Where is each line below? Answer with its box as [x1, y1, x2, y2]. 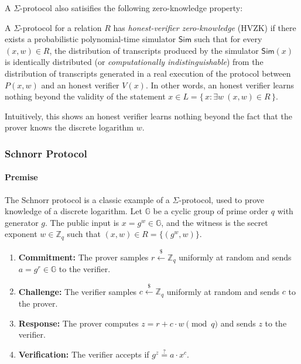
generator [5, 216, 39, 228]
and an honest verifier [41, 78, 119, 91]
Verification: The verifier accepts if [18, 348, 149, 360]
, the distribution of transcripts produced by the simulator [49, 44, 259, 56]
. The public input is [45, 216, 119, 228]
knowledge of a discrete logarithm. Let [5, 205, 142, 217]
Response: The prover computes [18, 317, 139, 329]
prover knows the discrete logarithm [5, 121, 134, 133]
